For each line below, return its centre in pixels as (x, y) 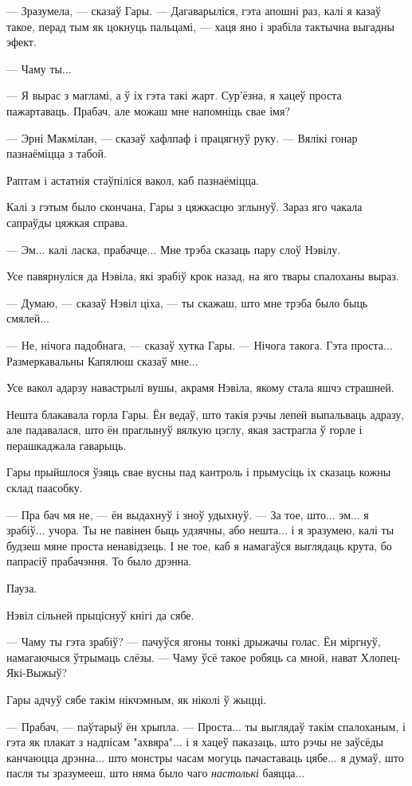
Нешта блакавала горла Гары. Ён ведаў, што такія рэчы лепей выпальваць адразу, (206, 414)
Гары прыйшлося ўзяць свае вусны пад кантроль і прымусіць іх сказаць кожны (199, 472)
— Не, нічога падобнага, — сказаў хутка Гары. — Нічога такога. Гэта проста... (200, 344)
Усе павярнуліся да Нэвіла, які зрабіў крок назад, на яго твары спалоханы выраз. (203, 276)
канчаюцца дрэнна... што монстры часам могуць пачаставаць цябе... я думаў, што (205, 757)
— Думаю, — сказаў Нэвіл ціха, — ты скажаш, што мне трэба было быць (187, 302)
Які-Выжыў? (37, 673)
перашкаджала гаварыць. (67, 445)
